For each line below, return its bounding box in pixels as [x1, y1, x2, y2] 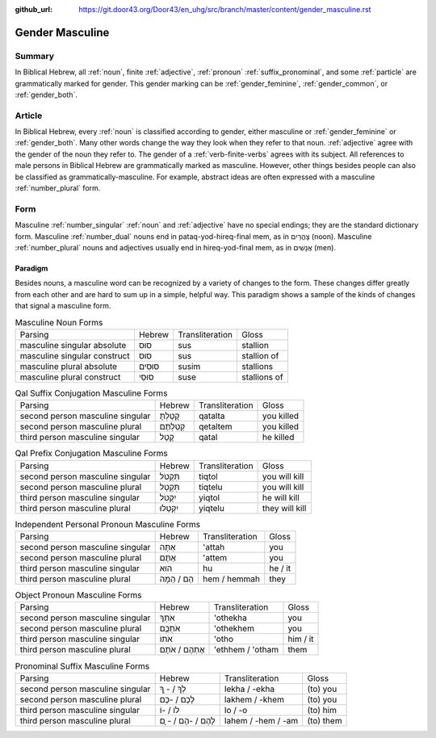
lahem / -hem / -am [224, 715, 299, 726]
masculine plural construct [19, 371, 121, 383]
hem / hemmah [203, 573, 260, 585]
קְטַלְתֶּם [159, 421, 186, 432]
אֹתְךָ [159, 612, 175, 623]
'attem [203, 552, 228, 564]
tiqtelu [198, 481, 223, 493]
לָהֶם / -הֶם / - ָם [159, 715, 216, 726]
